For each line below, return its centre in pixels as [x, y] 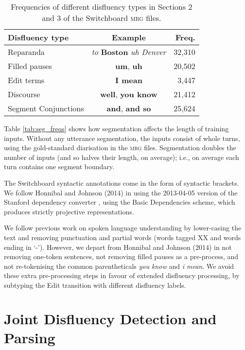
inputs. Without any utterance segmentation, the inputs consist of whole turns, [122, 138]
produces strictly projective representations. [69, 211]
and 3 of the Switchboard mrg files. [102, 18]
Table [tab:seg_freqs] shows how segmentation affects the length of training [116, 128]
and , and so [129, 108]
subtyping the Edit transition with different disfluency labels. [95, 285]
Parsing [30, 337]
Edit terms [26, 80]
